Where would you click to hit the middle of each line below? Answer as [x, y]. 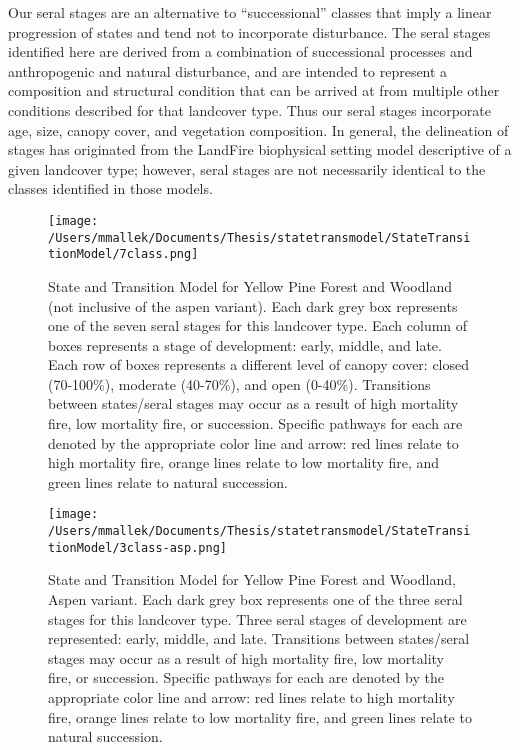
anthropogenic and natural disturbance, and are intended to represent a [228, 70]
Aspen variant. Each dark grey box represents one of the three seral [255, 599]
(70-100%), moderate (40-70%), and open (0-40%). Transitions [239, 383]
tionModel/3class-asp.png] [137, 547]
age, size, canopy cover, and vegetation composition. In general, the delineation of [258, 129]
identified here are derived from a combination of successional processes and [240, 51]
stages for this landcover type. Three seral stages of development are [257, 618]
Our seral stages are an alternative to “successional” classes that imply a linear [250, 12]
